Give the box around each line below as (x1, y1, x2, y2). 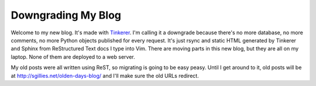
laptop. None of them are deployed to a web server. (11, 53, 136, 60)
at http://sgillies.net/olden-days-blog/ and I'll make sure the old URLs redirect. (11, 72, 199, 79)
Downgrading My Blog (11, 9, 122, 21)
